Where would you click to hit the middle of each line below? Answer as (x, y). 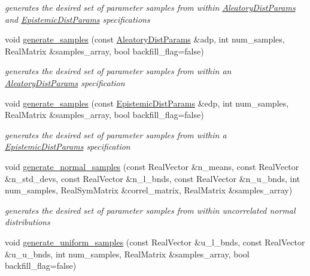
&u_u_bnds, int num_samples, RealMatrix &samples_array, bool (127, 254)
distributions (28, 222)
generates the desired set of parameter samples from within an (118, 71)
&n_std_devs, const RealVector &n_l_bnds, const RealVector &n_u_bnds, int (153, 178)
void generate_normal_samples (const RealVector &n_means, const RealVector (152, 166)
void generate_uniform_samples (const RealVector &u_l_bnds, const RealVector (155, 242)
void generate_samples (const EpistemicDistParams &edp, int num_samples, (147, 103)
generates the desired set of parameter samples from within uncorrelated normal (150, 210)
